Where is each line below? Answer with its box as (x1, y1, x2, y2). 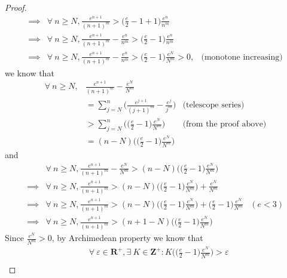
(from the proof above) (182, 120, 267, 129)
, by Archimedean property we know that (51, 231, 203, 244)
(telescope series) (182, 101, 245, 110)
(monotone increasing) (201, 52, 283, 61)
